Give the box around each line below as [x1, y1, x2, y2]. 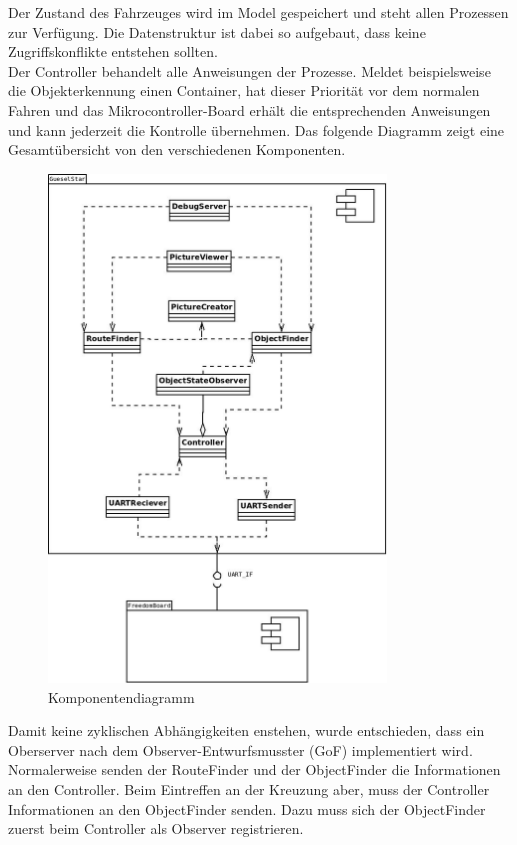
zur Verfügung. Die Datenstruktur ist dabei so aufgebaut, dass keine [8, 21, 426, 42]
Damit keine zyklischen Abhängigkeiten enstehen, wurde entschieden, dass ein [8, 720, 485, 741]
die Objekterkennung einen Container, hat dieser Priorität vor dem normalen [8, 80, 480, 101]
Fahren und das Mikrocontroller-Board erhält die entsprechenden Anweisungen [8, 99, 491, 120]
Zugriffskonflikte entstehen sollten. [8, 41, 218, 62]
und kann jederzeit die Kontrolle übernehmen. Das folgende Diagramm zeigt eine [8, 119, 505, 140]
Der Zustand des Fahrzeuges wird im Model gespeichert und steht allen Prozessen [8, 2, 509, 22]
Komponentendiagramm [48, 686, 195, 707]
